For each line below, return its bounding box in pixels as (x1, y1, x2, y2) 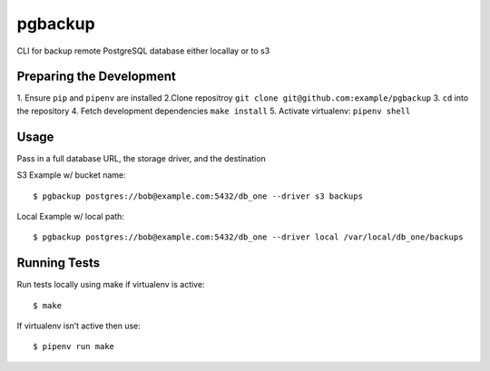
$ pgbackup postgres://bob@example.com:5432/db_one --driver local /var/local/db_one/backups (33, 232, 464, 242)
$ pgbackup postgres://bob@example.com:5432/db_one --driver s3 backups (33, 190, 363, 201)
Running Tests (16, 255, 100, 271)
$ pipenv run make (33, 341, 115, 352)
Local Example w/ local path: (16, 210, 124, 221)
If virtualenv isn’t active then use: (16, 320, 141, 331)
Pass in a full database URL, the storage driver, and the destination (16, 152, 267, 163)
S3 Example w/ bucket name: (16, 170, 126, 181)
